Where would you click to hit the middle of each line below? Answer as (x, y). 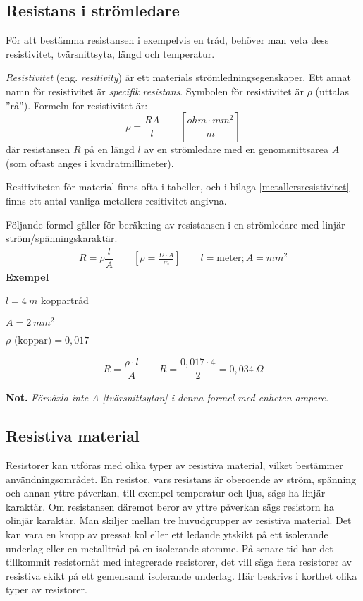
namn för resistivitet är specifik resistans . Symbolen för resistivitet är (155, 91)
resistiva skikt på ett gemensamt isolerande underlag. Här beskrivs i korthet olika (181, 575)
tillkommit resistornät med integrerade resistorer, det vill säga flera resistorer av (179, 562)
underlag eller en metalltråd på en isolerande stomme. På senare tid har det (170, 548)
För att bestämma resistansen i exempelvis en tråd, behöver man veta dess (167, 40)
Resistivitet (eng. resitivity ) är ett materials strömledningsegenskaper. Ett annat (179, 77)
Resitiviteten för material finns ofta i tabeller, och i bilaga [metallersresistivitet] (178, 187)
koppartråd (64, 300)
